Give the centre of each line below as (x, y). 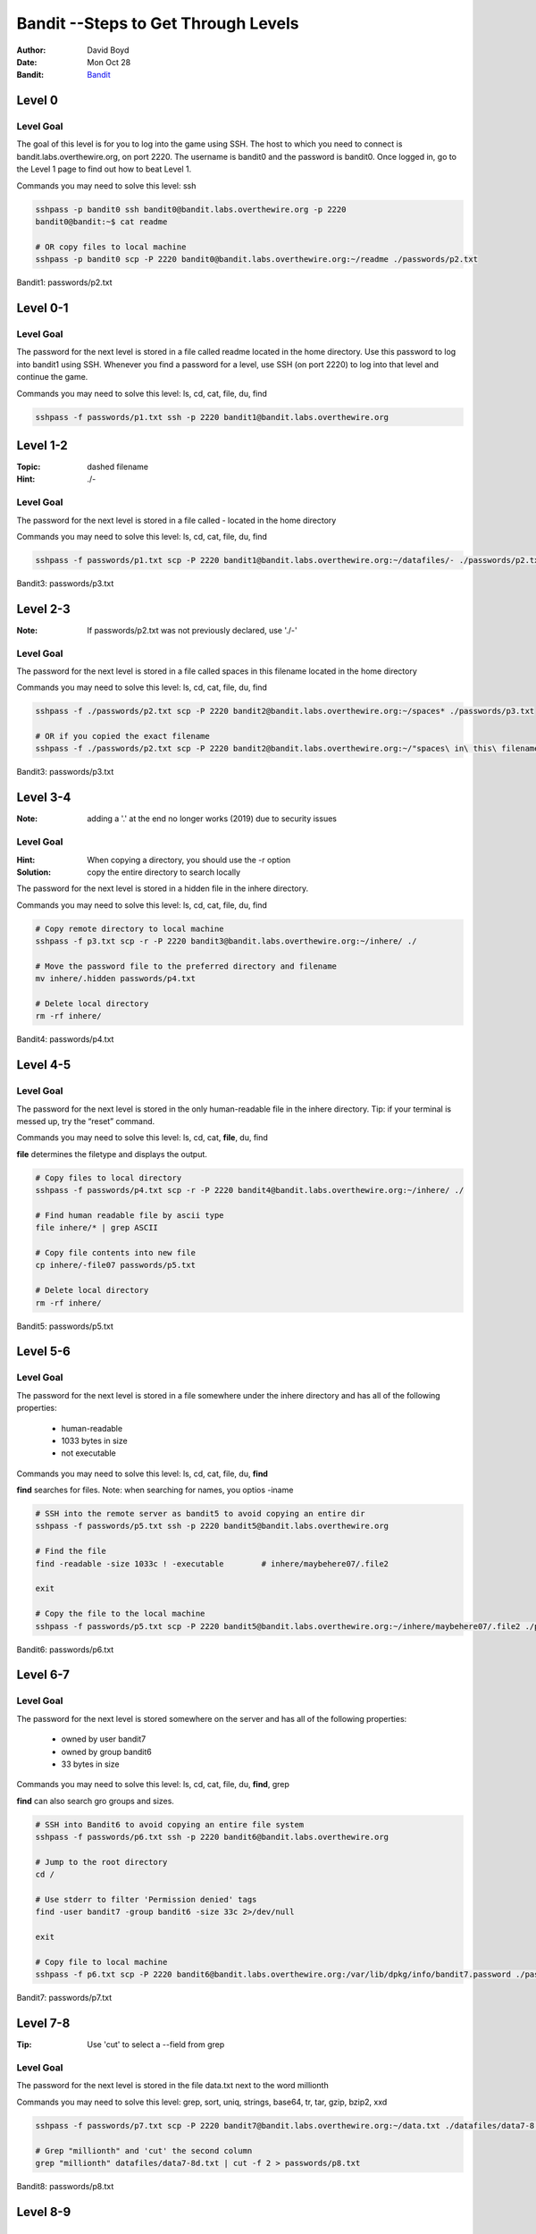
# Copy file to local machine (101, 1962)
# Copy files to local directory (109, 1178)
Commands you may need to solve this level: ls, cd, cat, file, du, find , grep (153, 1785)
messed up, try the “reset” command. (86, 1121)
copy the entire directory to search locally (164, 872)
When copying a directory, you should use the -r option (189, 860)
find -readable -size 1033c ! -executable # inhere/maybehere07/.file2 (212, 1563)
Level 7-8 (43, 2024)
